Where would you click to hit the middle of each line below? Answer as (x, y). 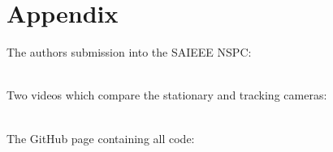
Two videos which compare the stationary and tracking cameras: (167, 95)
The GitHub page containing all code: (101, 138)
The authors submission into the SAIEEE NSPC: (129, 52)
